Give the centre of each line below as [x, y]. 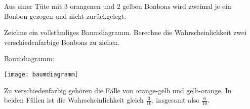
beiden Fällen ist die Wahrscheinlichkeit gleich [74, 100]
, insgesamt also [176, 100]
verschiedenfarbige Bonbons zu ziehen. [62, 42]
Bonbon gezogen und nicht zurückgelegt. [65, 16]
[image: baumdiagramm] [41, 74]
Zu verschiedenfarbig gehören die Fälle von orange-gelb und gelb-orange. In [118, 90]
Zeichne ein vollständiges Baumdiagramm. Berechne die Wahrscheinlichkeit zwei [125, 32]
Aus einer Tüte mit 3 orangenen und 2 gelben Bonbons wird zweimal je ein [118, 6]
